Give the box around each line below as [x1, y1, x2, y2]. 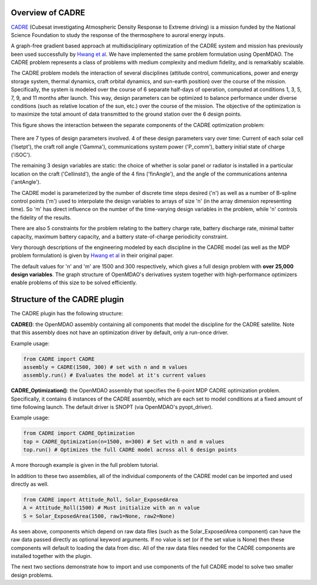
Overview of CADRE [11, 8, 85, 18]
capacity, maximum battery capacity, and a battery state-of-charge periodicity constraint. [11, 233, 228, 240]
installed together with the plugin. [11, 552, 92, 559]
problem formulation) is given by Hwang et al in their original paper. [11, 252, 174, 259]
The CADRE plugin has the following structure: [11, 310, 123, 317]
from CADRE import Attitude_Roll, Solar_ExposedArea [23, 496, 178, 503]
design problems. [11, 571, 53, 579]
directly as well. [11, 480, 49, 487]
